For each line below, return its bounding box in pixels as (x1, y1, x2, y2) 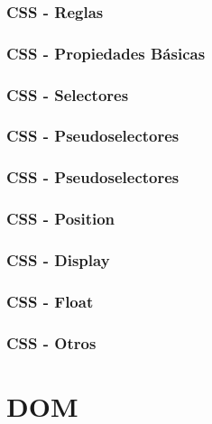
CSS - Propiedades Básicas (6, 41, 206, 64)
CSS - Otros (6, 331, 97, 354)
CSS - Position (6, 207, 115, 230)
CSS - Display (6, 248, 110, 271)
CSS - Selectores (6, 83, 129, 106)
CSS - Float (6, 290, 94, 312)
